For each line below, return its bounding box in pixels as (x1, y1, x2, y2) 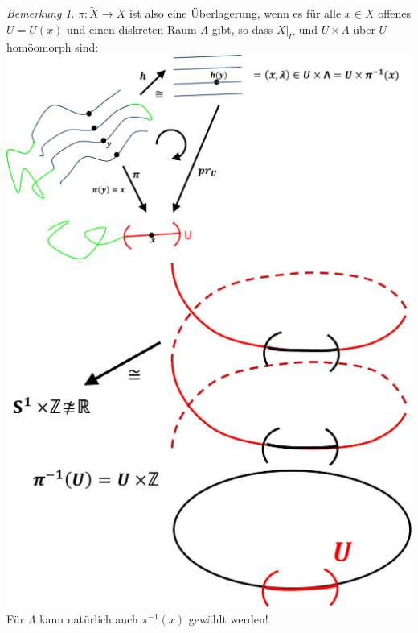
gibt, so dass (211, 21, 273, 38)
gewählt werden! (188, 610, 268, 627)
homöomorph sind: (6, 38, 99, 55)
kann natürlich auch (39, 610, 138, 627)
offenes (378, 5, 412, 22)
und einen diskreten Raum (66, 21, 197, 38)
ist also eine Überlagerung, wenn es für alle (129, 5, 342, 22)
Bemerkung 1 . (6, 5, 75, 22)
